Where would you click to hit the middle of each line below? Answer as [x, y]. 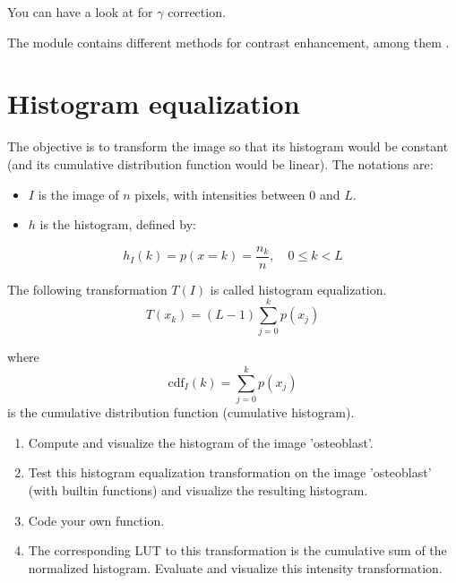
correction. [197, 12]
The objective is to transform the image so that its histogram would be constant [228, 146]
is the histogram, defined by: [118, 224]
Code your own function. [96, 520]
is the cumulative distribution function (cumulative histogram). [181, 412]
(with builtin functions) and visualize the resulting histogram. [198, 489]
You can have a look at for [80, 12]
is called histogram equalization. [298, 289]
